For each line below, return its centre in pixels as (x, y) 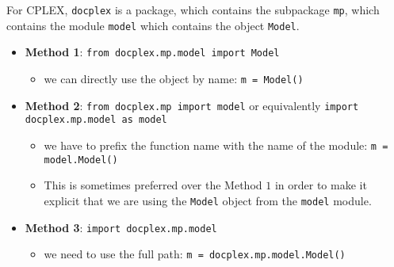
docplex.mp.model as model (96, 120)
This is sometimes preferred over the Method (153, 185)
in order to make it (321, 185)
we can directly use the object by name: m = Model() (174, 78)
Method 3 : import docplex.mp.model (121, 227)
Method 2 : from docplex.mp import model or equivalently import (192, 105)
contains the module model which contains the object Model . (153, 25)
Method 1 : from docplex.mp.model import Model (152, 52)
